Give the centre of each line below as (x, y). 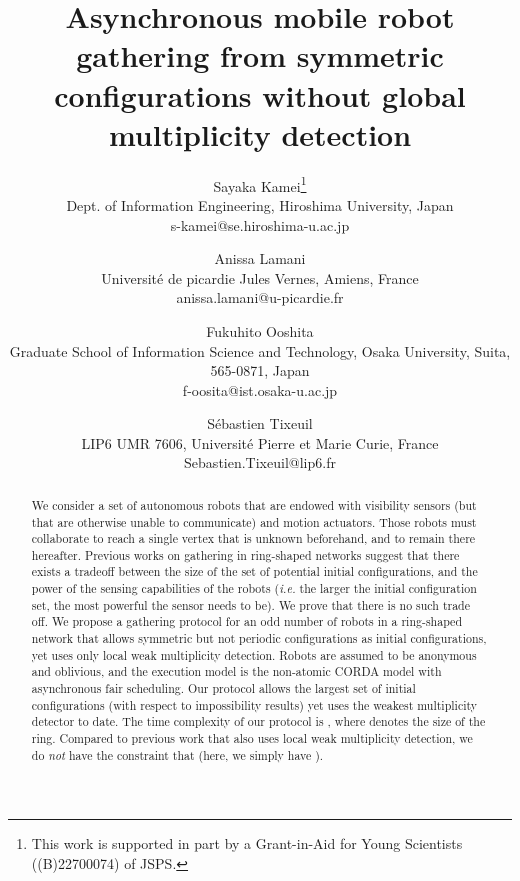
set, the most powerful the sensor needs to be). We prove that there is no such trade (251, 604)
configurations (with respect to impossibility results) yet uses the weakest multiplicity (254, 704)
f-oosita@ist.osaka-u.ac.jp (260, 389)
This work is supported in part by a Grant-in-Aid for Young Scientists (247, 843)
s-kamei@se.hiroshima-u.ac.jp (260, 224)
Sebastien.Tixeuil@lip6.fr (260, 462)
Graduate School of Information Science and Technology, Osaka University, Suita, (260, 350)
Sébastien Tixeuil (260, 423)
